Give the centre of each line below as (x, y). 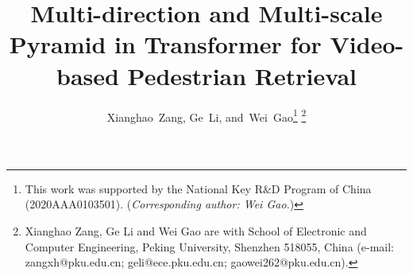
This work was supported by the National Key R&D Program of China (198, 188)
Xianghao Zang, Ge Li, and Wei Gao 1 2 (206, 115)
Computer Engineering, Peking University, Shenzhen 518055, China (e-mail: (209, 246)
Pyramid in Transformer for (165, 44)
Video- (367, 44)
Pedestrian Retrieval (242, 75)
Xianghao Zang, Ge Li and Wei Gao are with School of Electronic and (196, 230)
